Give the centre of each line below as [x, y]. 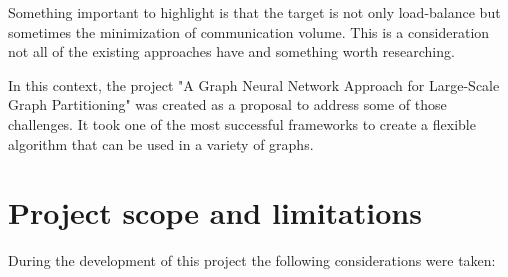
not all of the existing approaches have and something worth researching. [231, 51]
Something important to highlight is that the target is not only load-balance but [254, 12]
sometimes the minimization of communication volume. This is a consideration [249, 31]
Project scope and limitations [215, 212]
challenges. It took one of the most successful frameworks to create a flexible [242, 123]
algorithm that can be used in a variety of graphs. [161, 143]
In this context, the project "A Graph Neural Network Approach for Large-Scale [254, 84]
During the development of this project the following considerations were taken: [252, 260]
